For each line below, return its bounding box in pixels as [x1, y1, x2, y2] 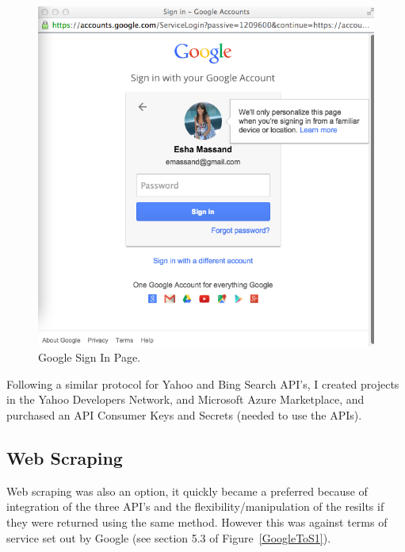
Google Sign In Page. [38, 349, 141, 366]
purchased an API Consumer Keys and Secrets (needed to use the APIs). [6, 406, 362, 423]
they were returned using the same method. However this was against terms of [6, 513, 388, 530]
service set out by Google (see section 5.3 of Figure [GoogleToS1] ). [6, 529, 331, 546]
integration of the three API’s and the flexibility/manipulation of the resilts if [6, 498, 384, 515]
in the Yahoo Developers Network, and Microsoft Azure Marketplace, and [6, 391, 365, 408]
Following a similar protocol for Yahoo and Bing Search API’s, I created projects [6, 375, 399, 392]
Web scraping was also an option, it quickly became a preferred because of [6, 482, 368, 499]
